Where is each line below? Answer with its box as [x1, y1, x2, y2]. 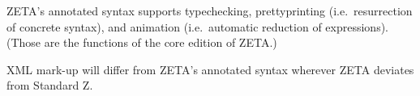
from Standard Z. [6, 77, 93, 94]
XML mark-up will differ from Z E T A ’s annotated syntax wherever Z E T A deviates [6, 61, 414, 77]
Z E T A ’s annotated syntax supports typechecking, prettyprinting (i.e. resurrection [6, 2, 413, 19]
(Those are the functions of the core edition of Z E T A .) [6, 34, 277, 51]
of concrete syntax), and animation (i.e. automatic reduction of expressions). [6, 18, 389, 35]
